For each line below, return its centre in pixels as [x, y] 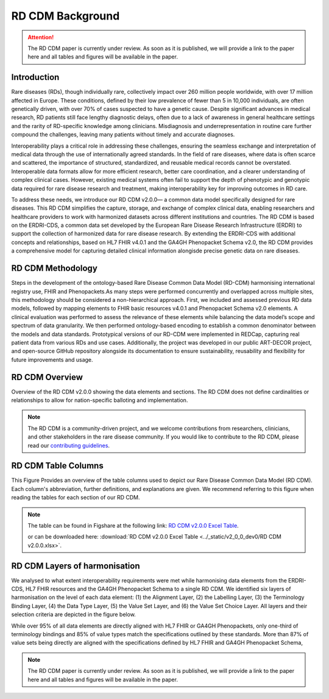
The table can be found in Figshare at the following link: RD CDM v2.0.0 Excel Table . [133, 526]
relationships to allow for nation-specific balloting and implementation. [100, 400]
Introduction [35, 77]
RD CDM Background [65, 16]
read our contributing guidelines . [69, 445]
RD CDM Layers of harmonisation [76, 566]
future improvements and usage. [52, 359]
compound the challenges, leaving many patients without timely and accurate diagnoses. [123, 135]
